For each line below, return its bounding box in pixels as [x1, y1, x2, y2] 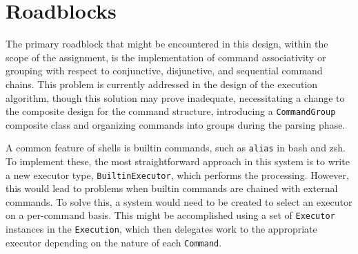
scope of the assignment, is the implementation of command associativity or [6, 50, 326, 64]
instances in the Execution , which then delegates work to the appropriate [6, 222, 317, 236]
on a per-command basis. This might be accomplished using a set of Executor [6, 208, 335, 222]
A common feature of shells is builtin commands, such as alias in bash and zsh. [6, 140, 346, 155]
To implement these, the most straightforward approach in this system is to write [6, 154, 350, 168]
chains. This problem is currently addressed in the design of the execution [6, 76, 318, 91]
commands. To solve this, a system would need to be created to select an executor [6, 194, 352, 209]
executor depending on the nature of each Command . [6, 235, 222, 249]
